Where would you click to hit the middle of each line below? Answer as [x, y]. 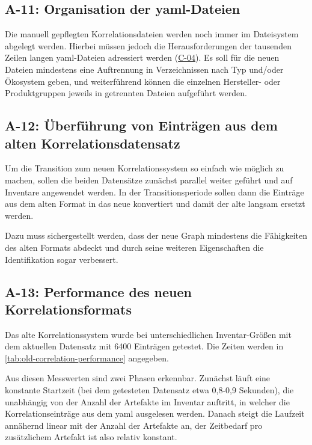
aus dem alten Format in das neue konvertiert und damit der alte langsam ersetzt [155, 204]
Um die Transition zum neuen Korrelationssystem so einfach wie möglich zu [145, 168]
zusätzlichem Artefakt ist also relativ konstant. [91, 437]
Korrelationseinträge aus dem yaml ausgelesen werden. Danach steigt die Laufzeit [155, 413]
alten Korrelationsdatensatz [93, 143]
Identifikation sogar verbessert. [62, 259]
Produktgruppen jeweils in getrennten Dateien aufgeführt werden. [126, 93]
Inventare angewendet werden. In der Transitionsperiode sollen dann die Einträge [154, 192]
